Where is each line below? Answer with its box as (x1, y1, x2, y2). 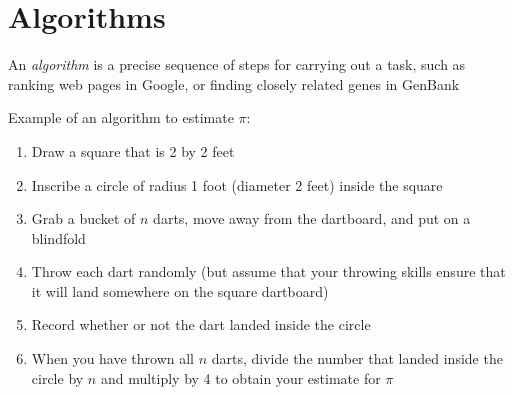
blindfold (31, 227, 86, 248)
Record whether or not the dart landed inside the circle (31, 314, 371, 335)
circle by (31, 367, 84, 388)
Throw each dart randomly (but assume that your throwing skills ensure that (31, 261, 506, 282)
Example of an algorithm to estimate (8, 107, 234, 128)
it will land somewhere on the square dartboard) (31, 280, 329, 301)
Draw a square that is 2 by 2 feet (31, 140, 235, 161)
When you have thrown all (31, 348, 195, 369)
